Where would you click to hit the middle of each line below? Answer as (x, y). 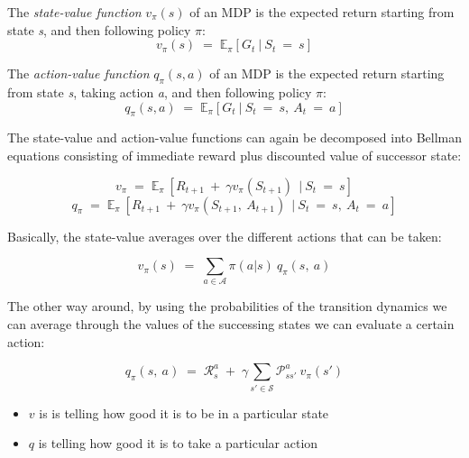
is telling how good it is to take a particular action (178, 443)
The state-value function (74, 12)
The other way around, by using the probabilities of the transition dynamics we (227, 306)
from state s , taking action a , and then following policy (160, 92)
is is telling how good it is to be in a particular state (184, 412)
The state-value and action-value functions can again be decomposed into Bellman (235, 137)
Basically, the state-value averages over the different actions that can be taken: (225, 236)
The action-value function (78, 73)
